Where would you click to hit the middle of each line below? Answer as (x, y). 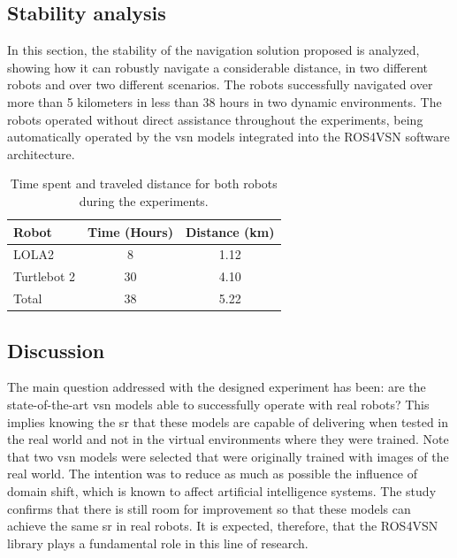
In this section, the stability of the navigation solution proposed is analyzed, (213, 50)
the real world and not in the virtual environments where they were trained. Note (228, 439)
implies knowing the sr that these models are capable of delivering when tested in (228, 421)
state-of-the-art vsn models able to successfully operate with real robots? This (218, 404)
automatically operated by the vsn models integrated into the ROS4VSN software (228, 137)
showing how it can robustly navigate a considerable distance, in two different (218, 67)
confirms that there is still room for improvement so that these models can (209, 508)
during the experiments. (144, 200)
